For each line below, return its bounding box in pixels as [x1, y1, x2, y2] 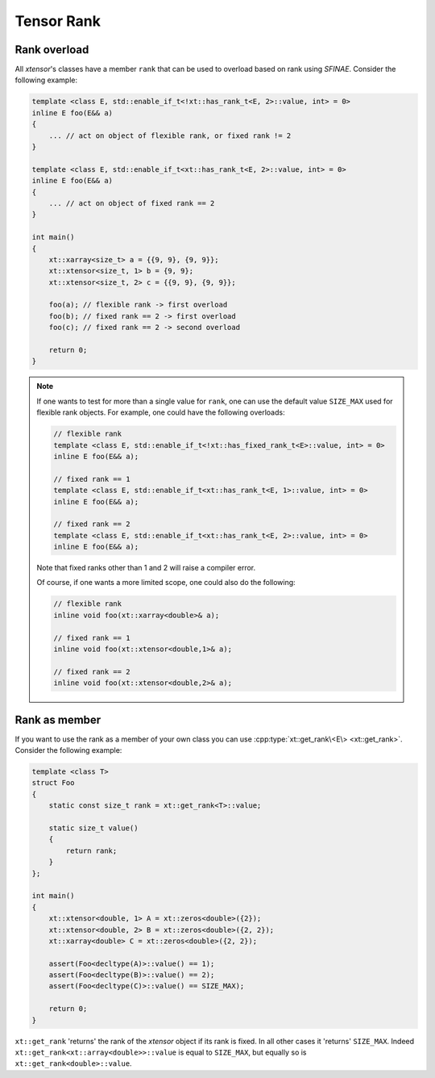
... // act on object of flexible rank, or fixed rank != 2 [48, 131, 292, 140]
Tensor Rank [14, 12, 101, 30]
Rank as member [14, 712, 101, 726]
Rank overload [14, 43, 89, 56]
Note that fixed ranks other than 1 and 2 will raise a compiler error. [36, 563, 256, 573]
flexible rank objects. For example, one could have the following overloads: [36, 407, 285, 417]
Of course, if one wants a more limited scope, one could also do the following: [36, 578, 296, 587]
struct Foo [31, 779, 75, 788]
